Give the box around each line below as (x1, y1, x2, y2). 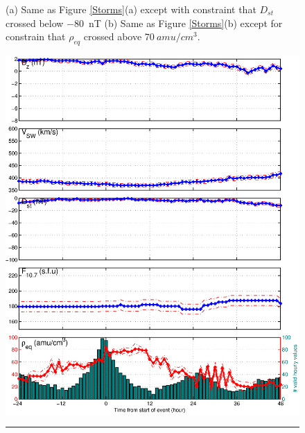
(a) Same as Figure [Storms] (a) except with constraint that (6, 2, 256, 16)
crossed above (83, 29, 142, 44)
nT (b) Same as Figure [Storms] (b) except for (88, 15, 283, 30)
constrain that (6, 29, 66, 44)
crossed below (6, 15, 64, 30)
